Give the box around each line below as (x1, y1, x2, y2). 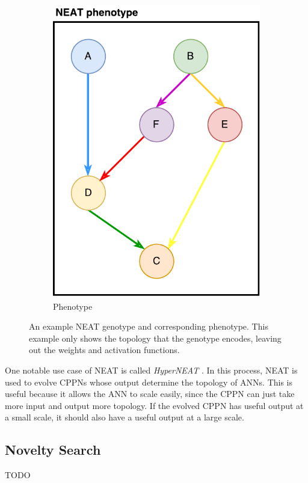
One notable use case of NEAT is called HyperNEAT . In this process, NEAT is (5, 364, 298, 377)
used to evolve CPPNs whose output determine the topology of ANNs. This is (5, 375, 293, 388)
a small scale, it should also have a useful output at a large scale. (5, 411, 244, 423)
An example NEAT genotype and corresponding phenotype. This (29, 320, 268, 333)
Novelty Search (5, 440, 101, 459)
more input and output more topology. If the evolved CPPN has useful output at (5, 399, 304, 411)
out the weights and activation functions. (29, 343, 180, 356)
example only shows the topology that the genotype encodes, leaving (29, 331, 282, 344)
